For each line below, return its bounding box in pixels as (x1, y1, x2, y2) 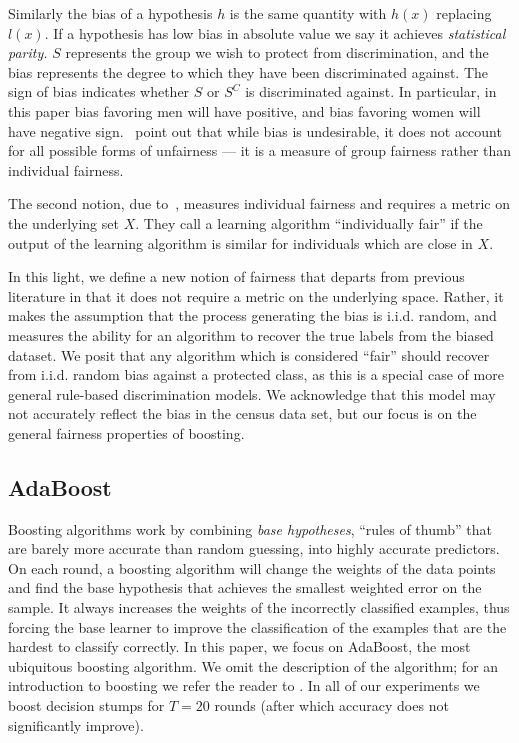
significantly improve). (8, 714, 144, 735)
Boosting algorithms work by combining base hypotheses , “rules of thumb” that (8, 518, 492, 539)
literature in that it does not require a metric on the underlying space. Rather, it (8, 285, 504, 306)
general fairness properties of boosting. (8, 422, 245, 443)
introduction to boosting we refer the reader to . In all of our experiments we (8, 675, 480, 696)
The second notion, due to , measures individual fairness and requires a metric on (8, 193, 510, 214)
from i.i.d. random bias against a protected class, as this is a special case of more (8, 364, 504, 385)
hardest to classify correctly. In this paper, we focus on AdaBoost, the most (8, 636, 471, 657)
